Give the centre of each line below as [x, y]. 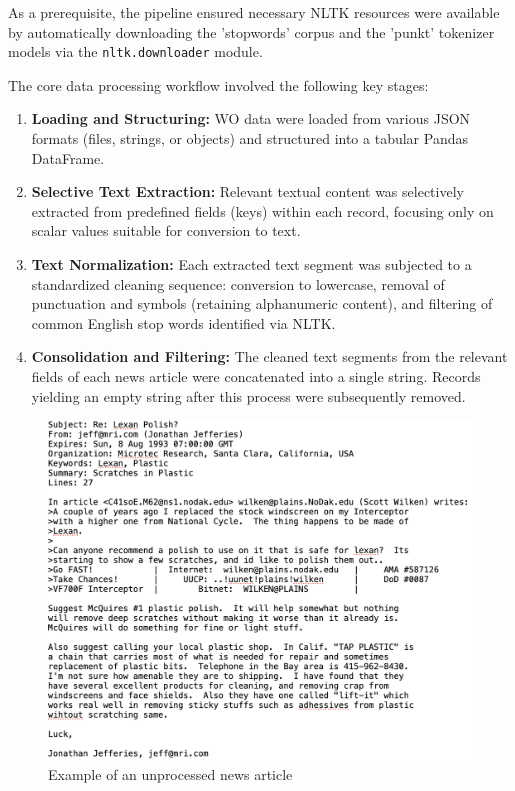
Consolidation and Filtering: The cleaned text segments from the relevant [269, 356]
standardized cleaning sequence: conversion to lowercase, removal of [238, 283]
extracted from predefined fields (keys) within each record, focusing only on [262, 210]
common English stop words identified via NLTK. [183, 322]
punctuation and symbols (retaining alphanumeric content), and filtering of [262, 303]
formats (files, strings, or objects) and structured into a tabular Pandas [249, 138]
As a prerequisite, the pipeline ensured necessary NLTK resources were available [254, 12]
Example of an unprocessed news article [170, 773]
